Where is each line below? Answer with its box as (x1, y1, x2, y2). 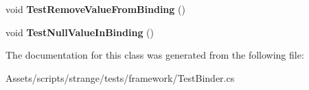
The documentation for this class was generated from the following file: (5, 48, 304, 62)
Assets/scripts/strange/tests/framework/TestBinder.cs (5, 70, 235, 85)
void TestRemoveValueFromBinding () (5, 2, 185, 16)
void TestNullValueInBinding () (5, 25, 154, 39)
